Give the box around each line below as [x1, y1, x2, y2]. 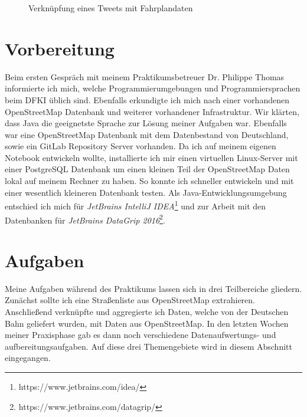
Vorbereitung [5, 36, 115, 60]
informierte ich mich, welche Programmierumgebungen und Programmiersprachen [5, 82, 301, 94]
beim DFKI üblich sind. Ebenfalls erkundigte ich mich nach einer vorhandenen [5, 93, 289, 106]
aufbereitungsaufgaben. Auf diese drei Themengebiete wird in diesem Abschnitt [5, 340, 292, 352]
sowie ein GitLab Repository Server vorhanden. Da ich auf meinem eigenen [5, 140, 276, 152]
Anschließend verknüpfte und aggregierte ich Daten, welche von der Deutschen [5, 306, 289, 318]
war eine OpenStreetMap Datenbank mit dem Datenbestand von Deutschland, [5, 128, 289, 140]
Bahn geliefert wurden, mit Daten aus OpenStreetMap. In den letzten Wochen [5, 317, 289, 329]
